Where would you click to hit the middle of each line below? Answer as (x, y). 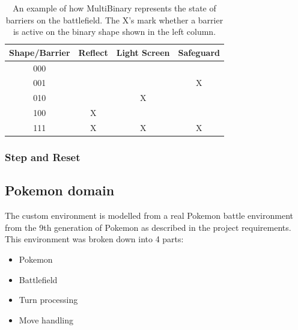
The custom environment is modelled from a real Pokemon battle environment (149, 215)
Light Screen (143, 52)
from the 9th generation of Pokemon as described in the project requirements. (148, 227)
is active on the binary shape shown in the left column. (114, 32)
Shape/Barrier (40, 52)
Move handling (46, 319)
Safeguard (199, 52)
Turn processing (48, 300)
